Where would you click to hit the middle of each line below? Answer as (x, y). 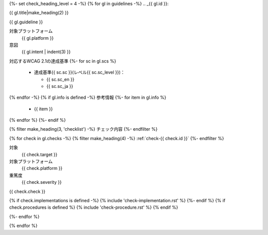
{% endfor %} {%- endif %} (38, 120)
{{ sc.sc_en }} (60, 79)
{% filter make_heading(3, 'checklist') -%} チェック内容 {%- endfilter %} (83, 129)
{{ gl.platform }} (38, 38)
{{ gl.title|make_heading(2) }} (39, 13)
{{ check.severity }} (42, 182)
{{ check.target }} (39, 155)
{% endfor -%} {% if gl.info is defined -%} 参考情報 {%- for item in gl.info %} (88, 97)
